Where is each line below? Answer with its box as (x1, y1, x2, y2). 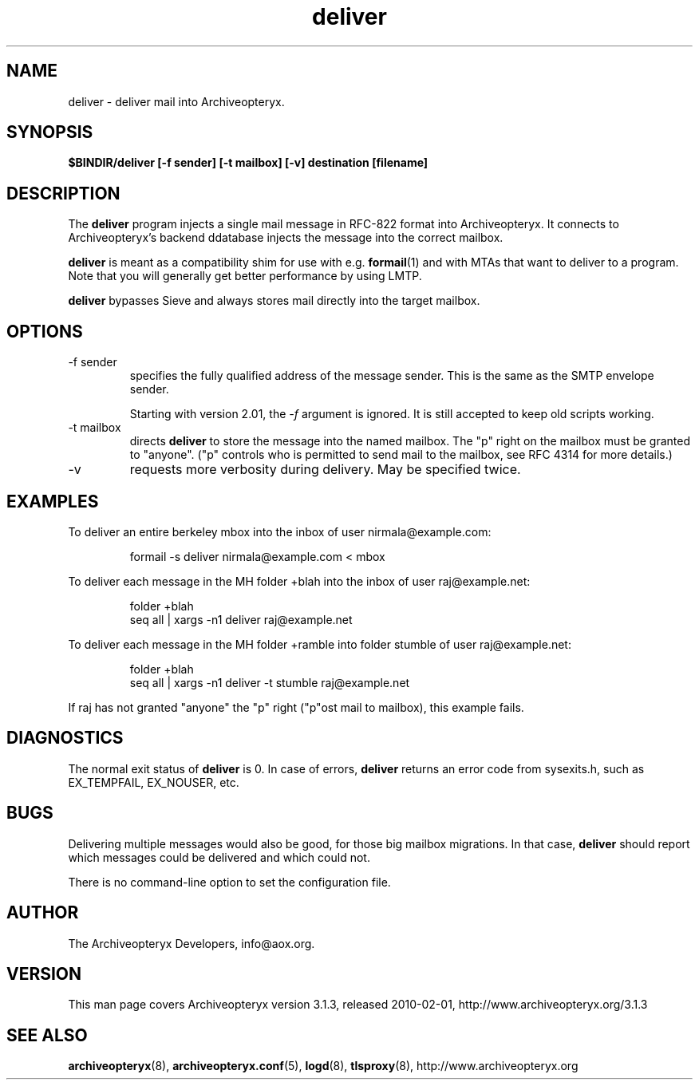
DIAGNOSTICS (6, 728, 124, 748)
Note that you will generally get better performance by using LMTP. (68, 269, 422, 283)
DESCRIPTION (6, 183, 120, 203)
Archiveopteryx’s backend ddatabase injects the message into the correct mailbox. (68, 231, 504, 245)
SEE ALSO (6, 1025, 88, 1045)
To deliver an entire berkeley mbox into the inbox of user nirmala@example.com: (68, 524, 492, 539)
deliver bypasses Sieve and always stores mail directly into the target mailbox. (68, 294, 480, 308)
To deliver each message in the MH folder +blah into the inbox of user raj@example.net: (68, 574, 531, 588)
